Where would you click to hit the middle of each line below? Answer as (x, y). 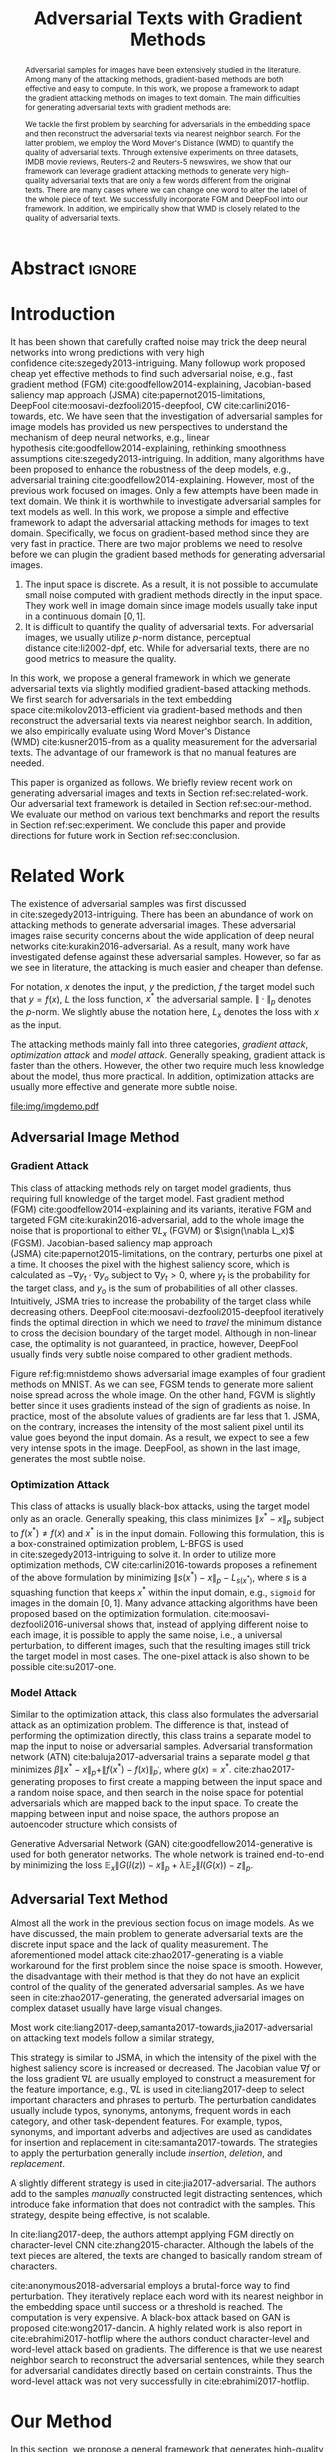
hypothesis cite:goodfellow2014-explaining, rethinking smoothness (148, 448)
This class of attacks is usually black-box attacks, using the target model (160, 1506)
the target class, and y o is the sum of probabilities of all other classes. (154, 1289)
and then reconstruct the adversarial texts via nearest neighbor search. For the (162, 133)
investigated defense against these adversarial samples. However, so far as (166, 956)
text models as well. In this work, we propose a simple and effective (150, 511)
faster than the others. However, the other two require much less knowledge (167, 1065)
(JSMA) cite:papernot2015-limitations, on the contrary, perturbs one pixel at (166, 1254)
